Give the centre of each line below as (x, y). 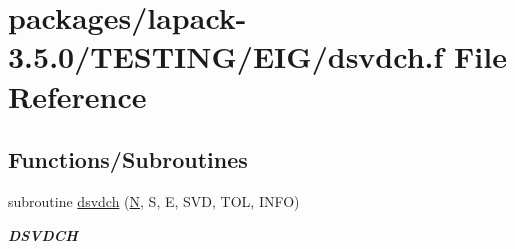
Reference (77, 95)
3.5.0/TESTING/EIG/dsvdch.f (226, 56)
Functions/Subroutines (128, 159)
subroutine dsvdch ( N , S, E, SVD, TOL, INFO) (154, 200)
